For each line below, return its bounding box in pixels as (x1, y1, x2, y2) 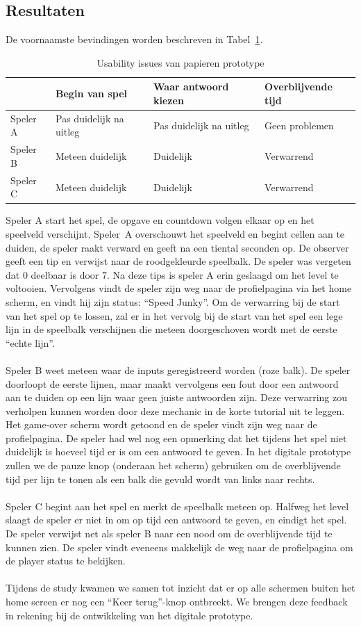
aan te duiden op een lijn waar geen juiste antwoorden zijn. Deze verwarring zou (6, 390, 348, 405)
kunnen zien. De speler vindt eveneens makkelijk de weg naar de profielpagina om (6, 539, 353, 554)
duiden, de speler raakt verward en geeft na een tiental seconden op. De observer (6, 240, 349, 254)
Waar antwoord (153, 79, 229, 94)
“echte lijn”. (6, 335, 55, 350)
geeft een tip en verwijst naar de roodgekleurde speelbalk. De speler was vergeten (6, 254, 351, 268)
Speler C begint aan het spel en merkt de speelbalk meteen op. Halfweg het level (6, 498, 349, 513)
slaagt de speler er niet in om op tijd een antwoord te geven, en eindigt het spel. (6, 512, 347, 527)
